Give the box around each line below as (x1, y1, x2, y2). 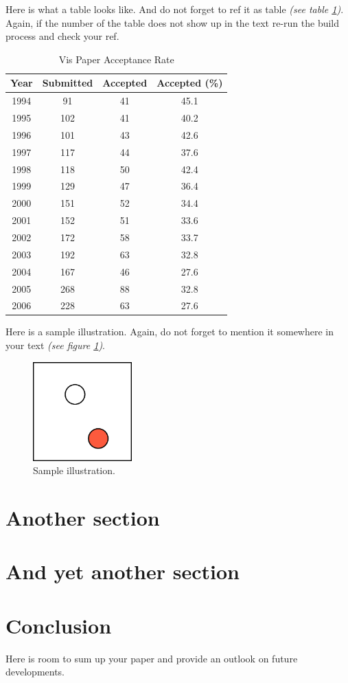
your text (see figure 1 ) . (5, 338, 106, 352)
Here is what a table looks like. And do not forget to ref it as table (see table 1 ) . (5, 2, 344, 16)
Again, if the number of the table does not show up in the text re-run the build (5, 15, 340, 30)
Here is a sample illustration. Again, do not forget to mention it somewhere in (5, 324, 334, 339)
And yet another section (5, 557, 240, 585)
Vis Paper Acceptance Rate (58, 52, 174, 66)
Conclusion (5, 611, 112, 639)
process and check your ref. (5, 29, 119, 43)
